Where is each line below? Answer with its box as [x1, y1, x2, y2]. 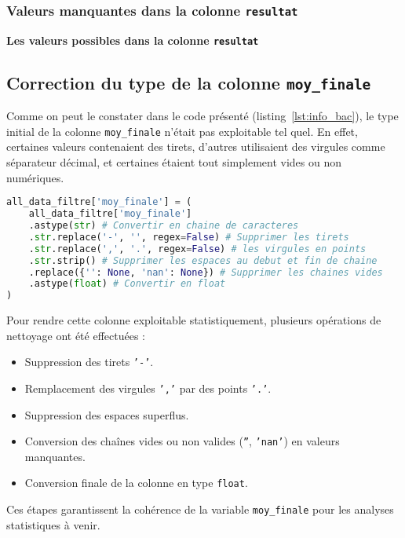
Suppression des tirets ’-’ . [24, 353, 154, 370]
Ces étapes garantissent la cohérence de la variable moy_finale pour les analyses [6, 501, 394, 518]
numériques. [6, 169, 64, 185]
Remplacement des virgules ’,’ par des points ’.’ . [24, 379, 272, 396]
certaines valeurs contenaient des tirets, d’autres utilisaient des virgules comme [6, 138, 385, 155]
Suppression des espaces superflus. [24, 406, 189, 423]
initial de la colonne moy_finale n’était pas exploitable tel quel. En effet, [6, 123, 358, 139]
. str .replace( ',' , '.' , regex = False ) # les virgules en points [28, 243, 367, 254]
